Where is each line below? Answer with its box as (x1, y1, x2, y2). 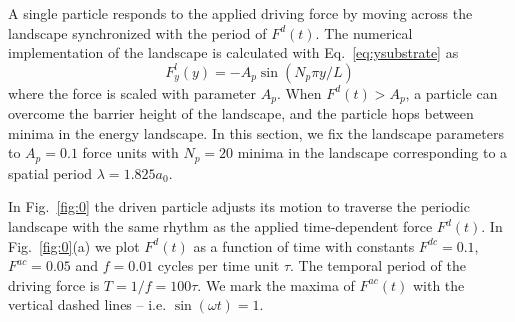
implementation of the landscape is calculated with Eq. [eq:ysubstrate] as (8, 42, 459, 63)
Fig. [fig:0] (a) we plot (8, 235, 140, 256)
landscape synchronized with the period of (8, 22, 267, 43)
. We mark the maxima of (197, 274, 355, 295)
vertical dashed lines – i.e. (8, 294, 167, 315)
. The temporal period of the (290, 255, 466, 276)
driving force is (8, 274, 100, 295)
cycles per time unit (157, 255, 280, 276)
